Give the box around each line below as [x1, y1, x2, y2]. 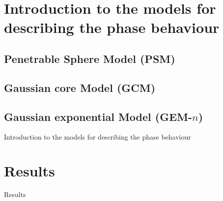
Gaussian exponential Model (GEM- [4, 109, 193, 124]
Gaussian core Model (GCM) [4, 80, 156, 95]
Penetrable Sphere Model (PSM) [4, 51, 175, 66]
